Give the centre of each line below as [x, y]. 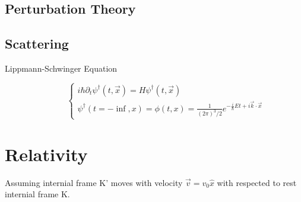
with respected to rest [257, 182]
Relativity [46, 154]
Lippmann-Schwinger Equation [61, 68]
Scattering [37, 44]
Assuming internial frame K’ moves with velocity [94, 182]
